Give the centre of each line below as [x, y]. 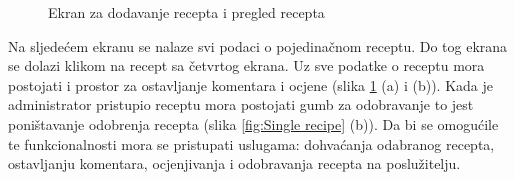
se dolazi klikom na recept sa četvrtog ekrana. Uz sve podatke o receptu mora [246, 65]
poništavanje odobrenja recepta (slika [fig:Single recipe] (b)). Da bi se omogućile [253, 123]
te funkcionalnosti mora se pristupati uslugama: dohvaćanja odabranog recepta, [251, 143]
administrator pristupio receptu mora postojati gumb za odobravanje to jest [241, 104]
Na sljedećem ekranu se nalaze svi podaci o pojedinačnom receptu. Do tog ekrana [258, 45]
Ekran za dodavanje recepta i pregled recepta [186, 12]
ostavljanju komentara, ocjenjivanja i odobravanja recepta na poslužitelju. [234, 163]
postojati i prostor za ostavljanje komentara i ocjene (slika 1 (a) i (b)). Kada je [250, 84]
